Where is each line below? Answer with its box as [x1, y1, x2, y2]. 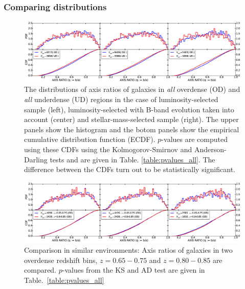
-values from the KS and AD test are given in [62, 264, 205, 275]
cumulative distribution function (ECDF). [24, 134, 155, 144]
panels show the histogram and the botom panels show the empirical [24, 124, 239, 134]
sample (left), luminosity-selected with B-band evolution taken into [24, 104, 234, 114]
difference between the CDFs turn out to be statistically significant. [24, 164, 235, 175]
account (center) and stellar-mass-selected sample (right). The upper [24, 114, 239, 125]
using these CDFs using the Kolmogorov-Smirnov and [24, 144, 192, 155]
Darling [24, 154, 48, 164]
